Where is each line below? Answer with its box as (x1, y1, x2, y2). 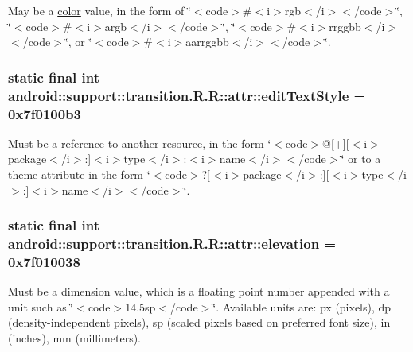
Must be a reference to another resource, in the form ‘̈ (8, 134, 271, 151)
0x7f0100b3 (8, 103, 81, 123)
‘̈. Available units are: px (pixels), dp (212, 298, 392, 315)
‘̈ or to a (341, 150, 381, 167)
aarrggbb (185, 33, 229, 50)
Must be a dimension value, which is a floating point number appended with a (8, 283, 390, 300)
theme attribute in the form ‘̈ (8, 166, 150, 183)
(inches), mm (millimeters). (8, 330, 142, 346)
